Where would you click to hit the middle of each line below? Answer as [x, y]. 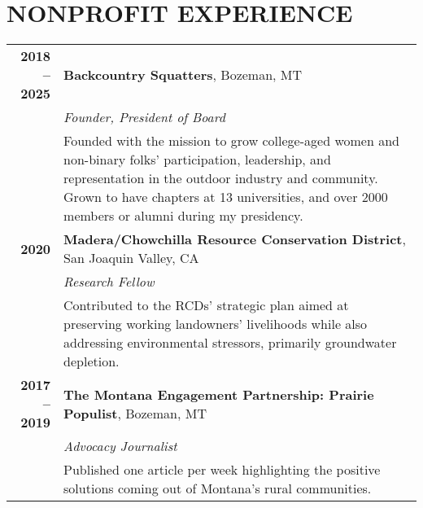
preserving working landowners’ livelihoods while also [216, 324]
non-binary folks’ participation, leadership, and [197, 160]
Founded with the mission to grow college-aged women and [231, 141]
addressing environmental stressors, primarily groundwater [230, 343]
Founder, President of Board [144, 117]
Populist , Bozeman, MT [135, 413]
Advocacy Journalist [120, 446]
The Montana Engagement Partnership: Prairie [219, 394]
